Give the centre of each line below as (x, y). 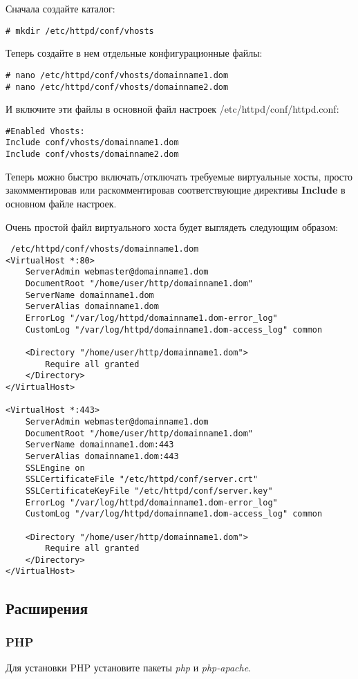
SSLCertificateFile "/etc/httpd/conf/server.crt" (142, 480)
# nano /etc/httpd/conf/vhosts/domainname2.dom (117, 87)
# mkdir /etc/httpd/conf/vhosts (80, 31)
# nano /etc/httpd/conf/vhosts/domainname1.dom (117, 75)
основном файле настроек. (61, 203)
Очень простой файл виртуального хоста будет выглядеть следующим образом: (172, 226)
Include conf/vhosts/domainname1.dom (92, 143)
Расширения (47, 607)
